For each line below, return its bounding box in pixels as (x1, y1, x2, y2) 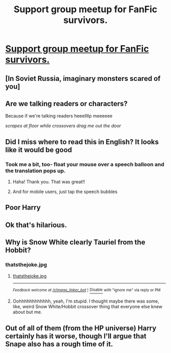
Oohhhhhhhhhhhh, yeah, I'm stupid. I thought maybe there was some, (12, 298, 159, 304)
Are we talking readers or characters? (5, 99, 128, 108)
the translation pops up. (5, 167, 66, 174)
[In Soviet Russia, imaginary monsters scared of (5, 74, 161, 83)
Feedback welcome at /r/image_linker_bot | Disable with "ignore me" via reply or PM (12, 287, 161, 292)
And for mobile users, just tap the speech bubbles (12, 188, 118, 195)
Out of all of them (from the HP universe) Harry (5, 323, 157, 332)
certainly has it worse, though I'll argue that (5, 332, 147, 340)
